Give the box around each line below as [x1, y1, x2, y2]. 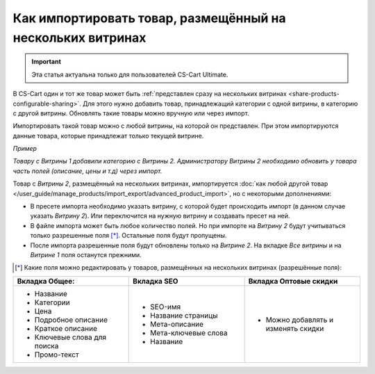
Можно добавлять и [265, 315, 333, 325]
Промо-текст [34, 350, 79, 359]
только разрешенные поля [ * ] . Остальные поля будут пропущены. [30, 231, 227, 240]
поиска [34, 341, 59, 350]
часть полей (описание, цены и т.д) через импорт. [12, 167, 162, 175]
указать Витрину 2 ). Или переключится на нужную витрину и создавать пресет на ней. [30, 212, 290, 220]
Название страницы [150, 310, 218, 320]
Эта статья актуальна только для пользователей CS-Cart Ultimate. [31, 70, 228, 79]
